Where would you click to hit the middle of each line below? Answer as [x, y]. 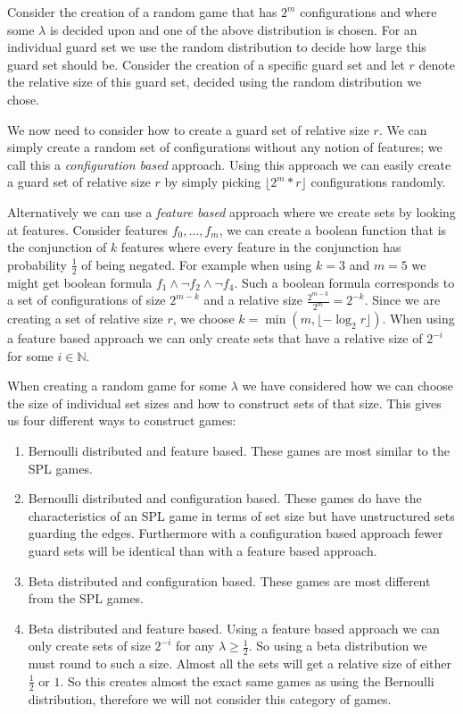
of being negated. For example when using [197, 264]
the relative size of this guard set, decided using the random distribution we [215, 82]
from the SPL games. [86, 598]
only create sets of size [89, 646]
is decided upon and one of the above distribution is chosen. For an [233, 29]
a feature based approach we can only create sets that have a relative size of [215, 338]
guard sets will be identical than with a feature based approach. [203, 551]
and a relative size [253, 300]
